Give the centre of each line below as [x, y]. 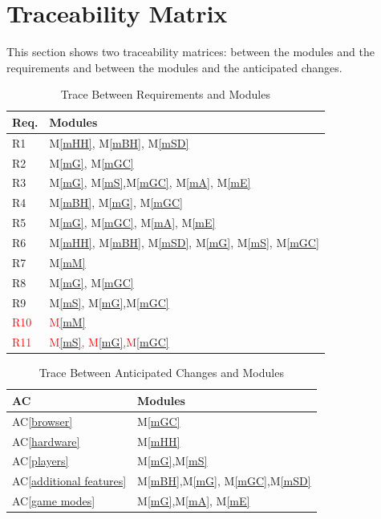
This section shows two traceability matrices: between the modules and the [190, 52]
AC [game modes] [54, 501]
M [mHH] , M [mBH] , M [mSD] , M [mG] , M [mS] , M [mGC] [184, 242]
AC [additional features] [69, 481]
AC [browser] [43, 421]
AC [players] [41, 461]
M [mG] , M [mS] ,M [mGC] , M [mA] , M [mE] [150, 182]
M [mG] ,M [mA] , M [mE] [194, 501]
